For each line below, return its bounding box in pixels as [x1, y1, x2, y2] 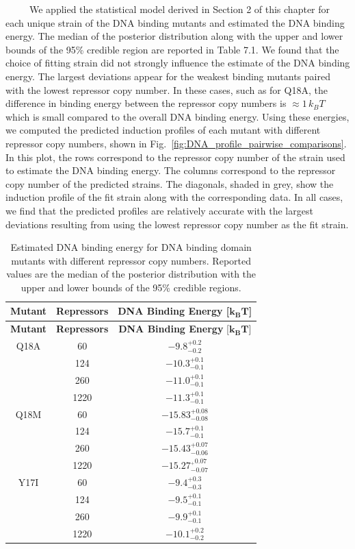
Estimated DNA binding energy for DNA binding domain [10, 240, 252, 254]
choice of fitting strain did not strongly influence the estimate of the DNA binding [5, 56, 350, 70]
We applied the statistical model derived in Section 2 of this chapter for [29, 2, 330, 16]
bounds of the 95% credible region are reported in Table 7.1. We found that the [5, 42, 339, 56]
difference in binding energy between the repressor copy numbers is [5, 96, 287, 110]
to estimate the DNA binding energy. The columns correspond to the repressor [5, 163, 336, 178]
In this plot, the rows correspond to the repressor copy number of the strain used [5, 149, 345, 164]
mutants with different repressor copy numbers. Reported [11, 253, 251, 267]
